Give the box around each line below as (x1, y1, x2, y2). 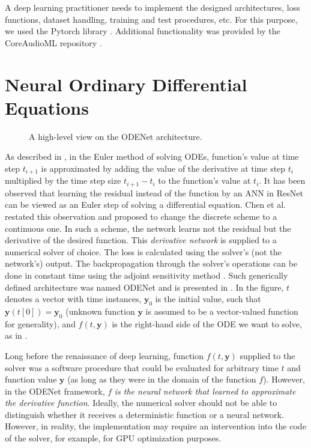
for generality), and (5, 317, 76, 330)
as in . (5, 329, 28, 342)
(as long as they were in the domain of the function (67, 373, 256, 386)
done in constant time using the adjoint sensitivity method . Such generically (5, 268, 288, 281)
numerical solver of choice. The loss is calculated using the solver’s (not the (5, 245, 282, 258)
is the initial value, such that (155, 292, 261, 305)
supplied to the (240, 349, 295, 362)
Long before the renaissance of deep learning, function (5, 349, 204, 362)
